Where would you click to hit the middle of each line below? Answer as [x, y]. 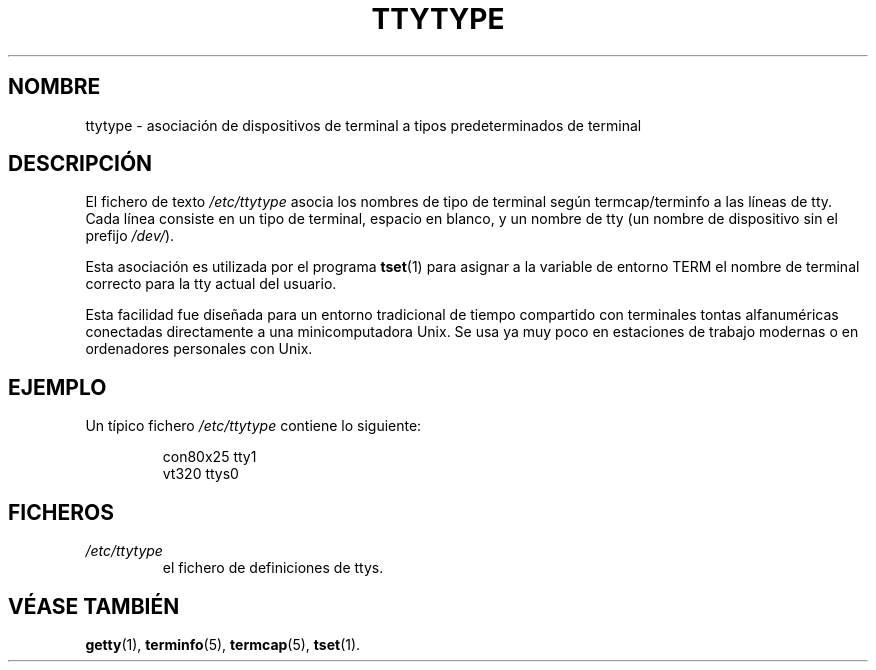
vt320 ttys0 [200, 474]
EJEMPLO [57, 387]
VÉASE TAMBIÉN [94, 606]
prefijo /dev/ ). [130, 236]
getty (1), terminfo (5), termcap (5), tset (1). [223, 644]
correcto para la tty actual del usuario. [211, 284]
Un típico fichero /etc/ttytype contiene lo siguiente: [253, 426]
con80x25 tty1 [209, 457]
